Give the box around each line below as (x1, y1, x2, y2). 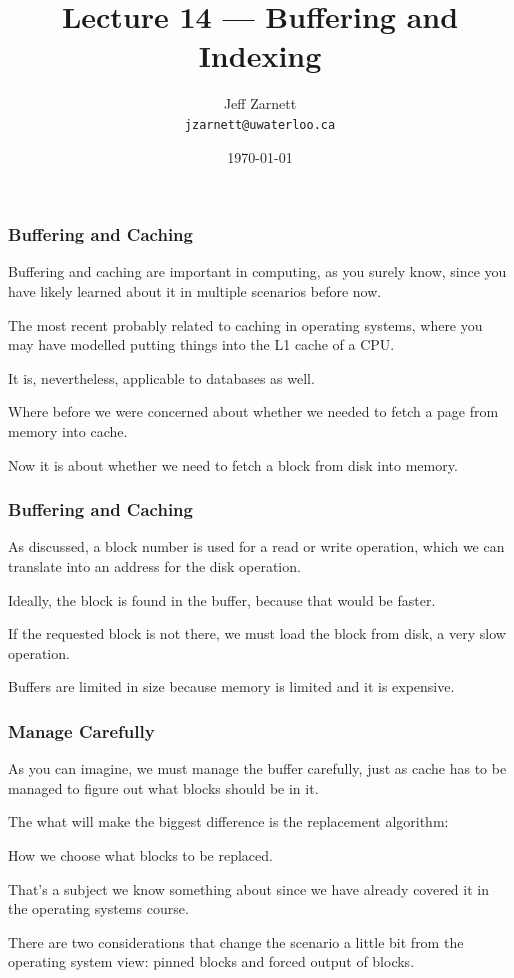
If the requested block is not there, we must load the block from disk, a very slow (8, 623, 506, 644)
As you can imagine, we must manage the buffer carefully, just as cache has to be (8, 758, 507, 779)
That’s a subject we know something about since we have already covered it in (8, 878, 489, 899)
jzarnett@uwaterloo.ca (184, 117, 336, 132)
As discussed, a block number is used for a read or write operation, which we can (8, 536, 505, 557)
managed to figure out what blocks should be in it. (8, 777, 319, 798)
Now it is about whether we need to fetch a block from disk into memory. (8, 454, 458, 475)
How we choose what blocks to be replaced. (8, 844, 273, 865)
